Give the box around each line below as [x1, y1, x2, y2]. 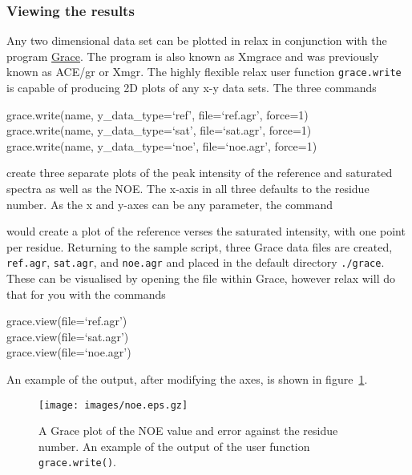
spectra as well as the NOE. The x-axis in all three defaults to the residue [6, 180, 370, 197]
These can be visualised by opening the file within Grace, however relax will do [6, 270, 395, 287]
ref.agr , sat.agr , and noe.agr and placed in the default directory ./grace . [6, 254, 385, 271]
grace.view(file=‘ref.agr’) [6, 312, 127, 329]
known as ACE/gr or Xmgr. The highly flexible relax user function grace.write [6, 63, 402, 80]
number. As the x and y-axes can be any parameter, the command [6, 195, 333, 212]
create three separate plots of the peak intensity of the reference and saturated [6, 164, 393, 181]
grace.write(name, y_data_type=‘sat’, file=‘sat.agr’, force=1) [6, 122, 312, 139]
